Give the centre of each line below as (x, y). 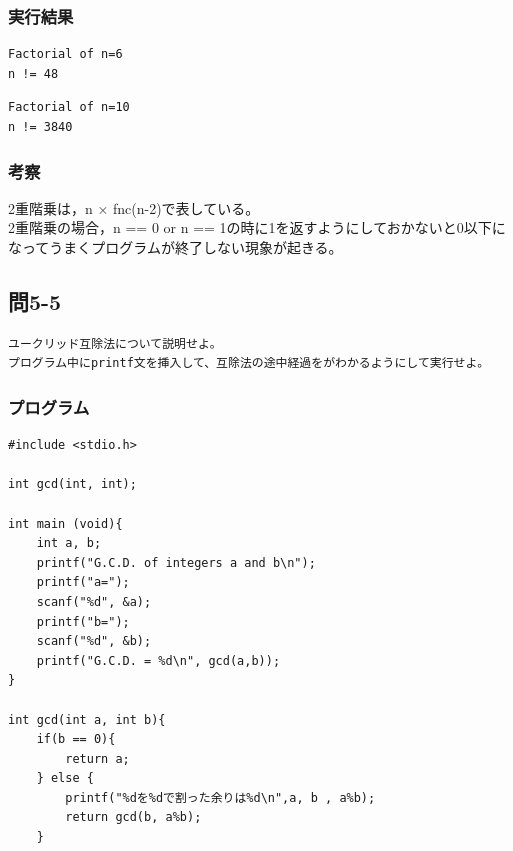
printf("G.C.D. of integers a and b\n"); (176, 562)
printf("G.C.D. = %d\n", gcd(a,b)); (158, 660)
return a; (97, 758)
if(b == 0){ (76, 739)
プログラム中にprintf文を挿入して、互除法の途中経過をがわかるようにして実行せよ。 (249, 363)
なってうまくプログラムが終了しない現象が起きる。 (175, 247)
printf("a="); (83, 582)
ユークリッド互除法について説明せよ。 (115, 343)
